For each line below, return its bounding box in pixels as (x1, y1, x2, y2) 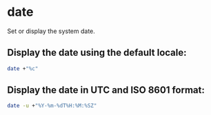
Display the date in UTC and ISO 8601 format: (7, 84, 205, 96)
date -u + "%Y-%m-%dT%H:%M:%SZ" (7, 103, 97, 109)
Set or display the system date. (7, 27, 95, 35)
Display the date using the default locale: (7, 47, 187, 59)
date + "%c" (7, 65, 39, 72)
